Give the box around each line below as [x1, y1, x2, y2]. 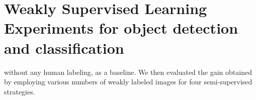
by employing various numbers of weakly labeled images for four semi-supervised [4, 76, 252, 87]
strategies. [4, 86, 35, 96]
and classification [4, 37, 124, 58]
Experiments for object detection [4, 18, 238, 38]
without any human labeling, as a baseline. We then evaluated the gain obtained [4, 66, 252, 77]
